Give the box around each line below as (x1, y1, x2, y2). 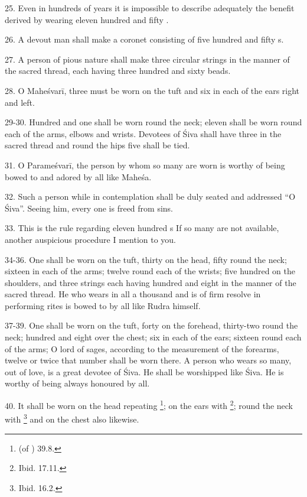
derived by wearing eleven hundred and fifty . (5, 13, 169, 25)
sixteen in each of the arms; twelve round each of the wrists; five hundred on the (5, 265, 295, 277)
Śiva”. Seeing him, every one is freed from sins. (5, 202, 173, 214)
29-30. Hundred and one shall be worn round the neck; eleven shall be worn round (5, 116, 302, 128)
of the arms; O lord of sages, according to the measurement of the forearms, (5, 342, 279, 355)
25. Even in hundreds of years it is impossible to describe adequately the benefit (5, 2, 295, 14)
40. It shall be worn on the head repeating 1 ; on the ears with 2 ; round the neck (5, 398, 293, 411)
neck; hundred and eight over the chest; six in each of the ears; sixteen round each (5, 331, 302, 343)
